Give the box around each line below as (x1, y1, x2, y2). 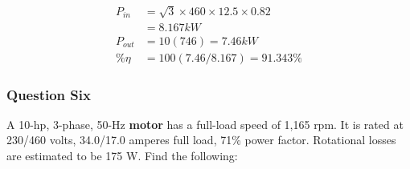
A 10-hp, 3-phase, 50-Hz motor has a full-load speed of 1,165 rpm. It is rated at (6, 115, 404, 132)
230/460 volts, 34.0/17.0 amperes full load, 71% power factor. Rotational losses (6, 131, 396, 148)
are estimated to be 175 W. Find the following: (6, 147, 238, 164)
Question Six (6, 84, 91, 104)
